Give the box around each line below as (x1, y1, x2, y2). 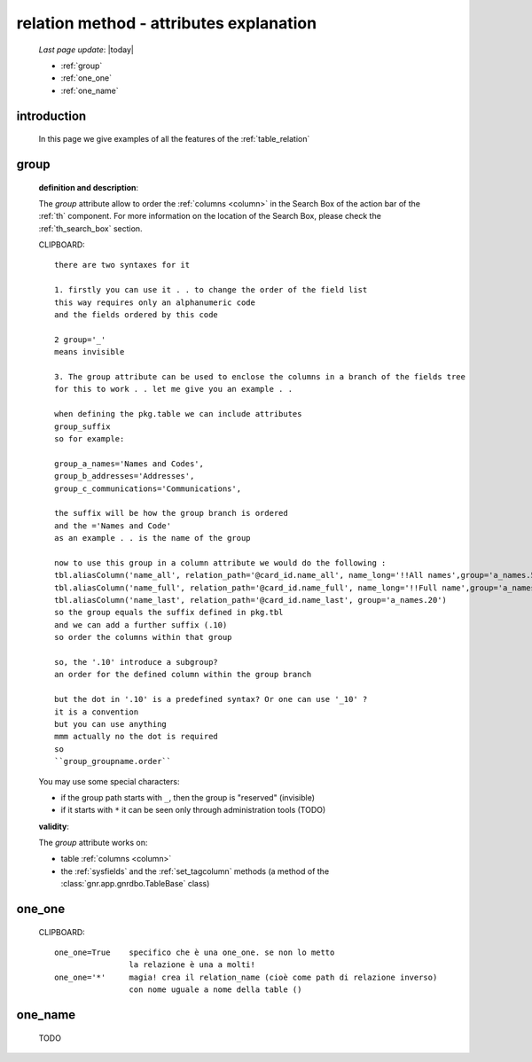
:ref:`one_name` (60, 85, 119, 96)
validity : (38, 821, 70, 832)
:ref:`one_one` (60, 73, 113, 83)
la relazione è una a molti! (129, 960, 256, 970)
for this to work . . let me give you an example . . (54, 384, 293, 394)
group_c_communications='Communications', (54, 483, 242, 494)
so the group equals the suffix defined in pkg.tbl (54, 607, 284, 618)
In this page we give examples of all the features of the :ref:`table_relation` (38, 134, 310, 144)
